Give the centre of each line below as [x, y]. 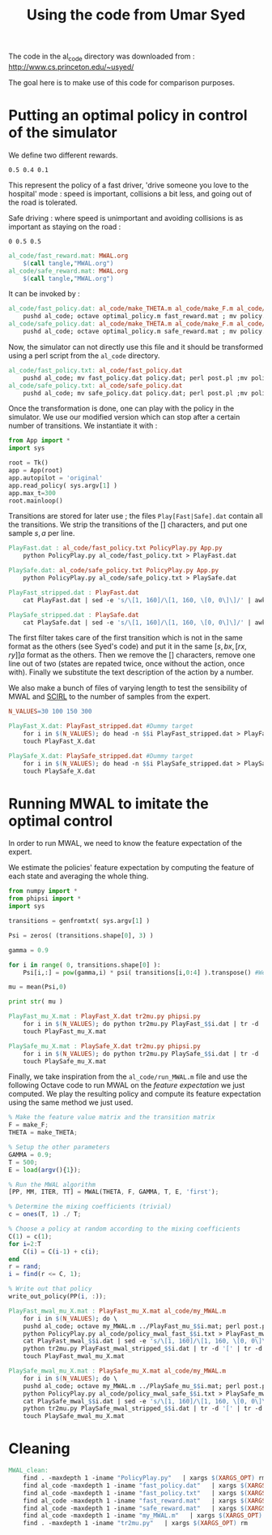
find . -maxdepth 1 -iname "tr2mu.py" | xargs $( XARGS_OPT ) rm [136, 1524]
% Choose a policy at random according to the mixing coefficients [125, 1229]
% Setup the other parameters [59, 1147]
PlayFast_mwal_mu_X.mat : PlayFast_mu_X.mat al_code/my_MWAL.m [117, 1311]
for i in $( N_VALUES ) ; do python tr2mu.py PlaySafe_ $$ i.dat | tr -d [141, 1054]
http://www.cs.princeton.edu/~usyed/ [71, 67]
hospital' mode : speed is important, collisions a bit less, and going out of [130, 193]
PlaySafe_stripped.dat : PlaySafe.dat [74, 614]
